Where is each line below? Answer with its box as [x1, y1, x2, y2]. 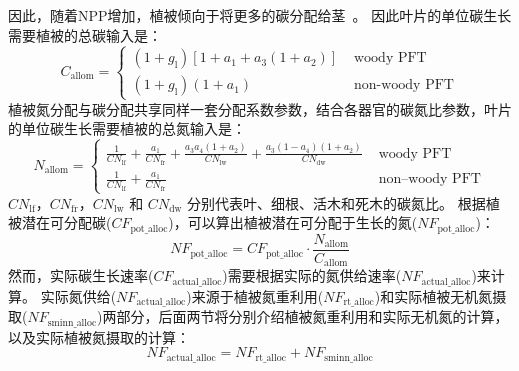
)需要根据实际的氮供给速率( [222, 265, 402, 286]
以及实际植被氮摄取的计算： [8, 326, 190, 347]
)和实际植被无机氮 [374, 285, 493, 306]
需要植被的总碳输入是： [8, 24, 162, 45]
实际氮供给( [40, 285, 117, 306]
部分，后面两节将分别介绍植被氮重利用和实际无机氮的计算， [116, 306, 509, 327]
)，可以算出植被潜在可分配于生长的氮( [168, 212, 418, 233]
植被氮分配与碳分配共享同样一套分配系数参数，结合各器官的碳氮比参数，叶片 [8, 98, 512, 119]
